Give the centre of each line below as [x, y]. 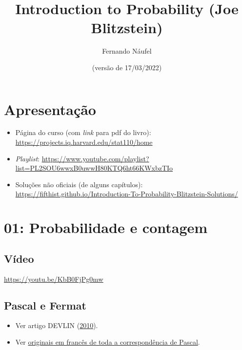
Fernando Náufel [127, 51]
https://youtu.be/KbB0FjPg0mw [54, 279]
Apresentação [50, 109]
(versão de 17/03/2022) [127, 67]
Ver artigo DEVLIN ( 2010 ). [57, 325]
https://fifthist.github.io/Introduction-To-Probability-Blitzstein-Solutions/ [127, 194]
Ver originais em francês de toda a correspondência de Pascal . [108, 341]
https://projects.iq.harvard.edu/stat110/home [84, 142]
